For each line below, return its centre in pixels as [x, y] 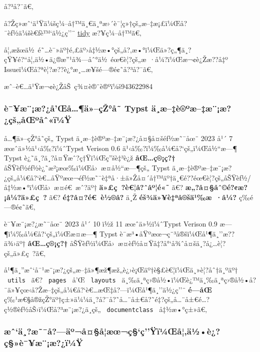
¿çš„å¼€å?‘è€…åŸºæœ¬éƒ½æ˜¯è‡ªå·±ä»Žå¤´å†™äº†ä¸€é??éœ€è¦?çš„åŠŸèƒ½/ [127, 177]
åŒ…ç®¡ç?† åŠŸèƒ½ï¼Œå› [71, 243]
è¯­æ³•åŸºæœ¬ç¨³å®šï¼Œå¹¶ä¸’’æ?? [177, 233]
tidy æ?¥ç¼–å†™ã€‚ [109, 33]
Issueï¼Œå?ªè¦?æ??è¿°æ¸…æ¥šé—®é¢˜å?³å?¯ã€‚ [78, 69]
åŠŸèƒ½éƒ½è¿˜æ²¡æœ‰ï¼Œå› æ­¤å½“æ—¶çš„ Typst [87, 168]
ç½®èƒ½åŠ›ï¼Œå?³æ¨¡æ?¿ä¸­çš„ [52, 309]
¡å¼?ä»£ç [22, 197]
